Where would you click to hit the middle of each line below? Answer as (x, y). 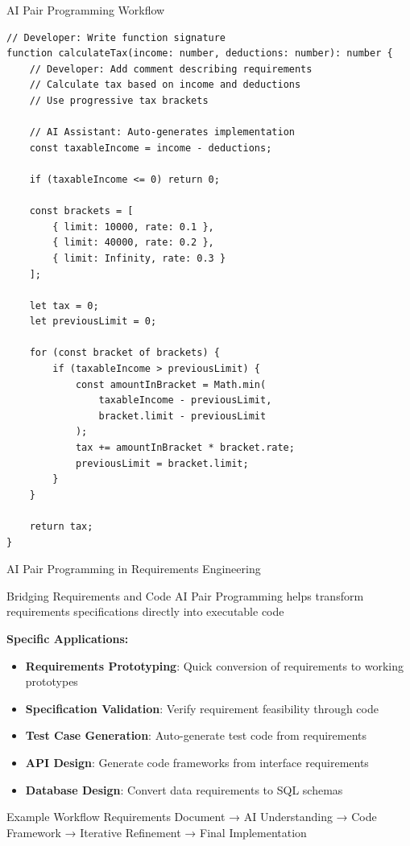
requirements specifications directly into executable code (145, 611)
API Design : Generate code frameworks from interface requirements (197, 762)
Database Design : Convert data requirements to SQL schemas (184, 789)
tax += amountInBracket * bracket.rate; (185, 448)
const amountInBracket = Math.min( (171, 384)
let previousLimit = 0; (93, 322)
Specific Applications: (68, 638)
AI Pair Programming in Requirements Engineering (134, 569)
